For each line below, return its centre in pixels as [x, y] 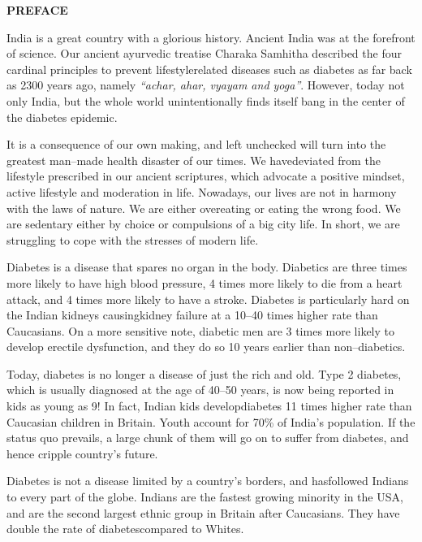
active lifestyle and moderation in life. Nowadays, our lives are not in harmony [202, 191]
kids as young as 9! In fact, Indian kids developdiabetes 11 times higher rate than [209, 406]
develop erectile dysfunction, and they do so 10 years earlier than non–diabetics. [206, 347]
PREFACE [37, 10]
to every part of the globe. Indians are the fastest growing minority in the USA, [205, 497]
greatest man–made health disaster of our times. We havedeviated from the [194, 160]
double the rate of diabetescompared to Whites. [125, 529]
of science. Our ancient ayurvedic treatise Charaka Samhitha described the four [204, 53]
